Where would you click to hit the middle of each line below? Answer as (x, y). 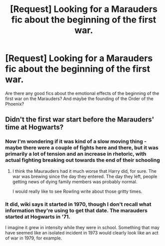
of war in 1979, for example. (34, 238)
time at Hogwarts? (34, 127)
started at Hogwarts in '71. (38, 217)
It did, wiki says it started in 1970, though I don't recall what (78, 204)
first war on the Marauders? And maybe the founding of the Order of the (79, 99)
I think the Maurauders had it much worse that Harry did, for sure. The (84, 171)
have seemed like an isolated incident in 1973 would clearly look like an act (82, 233)
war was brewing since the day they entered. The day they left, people (85, 176)
